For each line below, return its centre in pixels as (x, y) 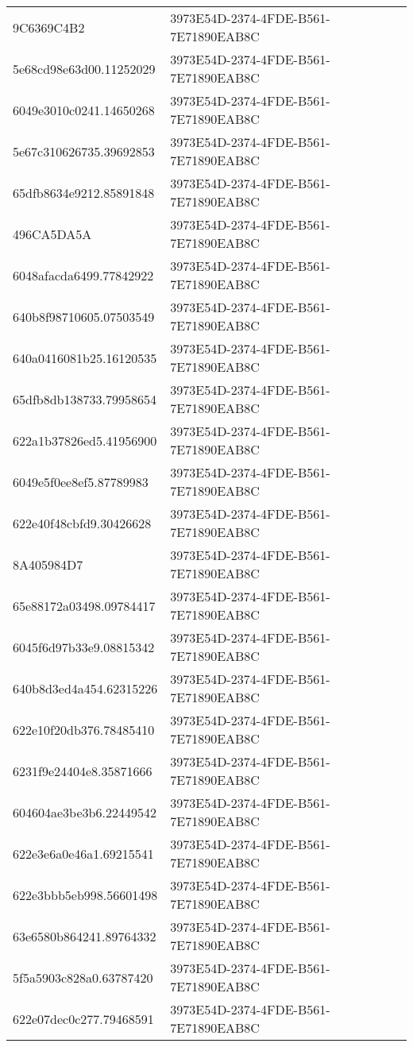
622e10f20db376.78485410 (84, 729)
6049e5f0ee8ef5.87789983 (81, 481)
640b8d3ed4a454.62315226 (85, 688)
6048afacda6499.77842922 (83, 275)
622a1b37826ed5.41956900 (85, 440)
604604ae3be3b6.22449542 (85, 812)
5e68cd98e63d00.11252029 (84, 68)
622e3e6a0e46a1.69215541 (83, 853)
